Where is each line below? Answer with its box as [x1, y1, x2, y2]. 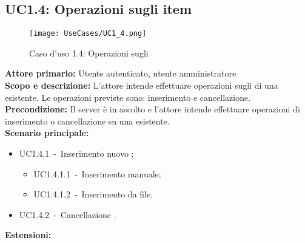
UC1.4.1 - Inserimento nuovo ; [19, 147, 134, 160]
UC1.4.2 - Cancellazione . [19, 208, 116, 221]
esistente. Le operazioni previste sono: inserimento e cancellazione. [5, 91, 251, 103]
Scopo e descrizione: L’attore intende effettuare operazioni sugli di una [5, 79, 278, 92]
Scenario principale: [5, 126, 89, 139]
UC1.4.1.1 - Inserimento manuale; [33, 167, 161, 180]
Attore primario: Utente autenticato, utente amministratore [5, 67, 236, 80]
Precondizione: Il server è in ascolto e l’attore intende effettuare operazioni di [5, 103, 300, 115]
